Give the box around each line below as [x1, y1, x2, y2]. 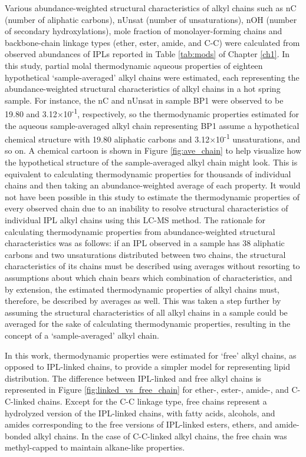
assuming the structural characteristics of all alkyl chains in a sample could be [5, 306, 288, 318]
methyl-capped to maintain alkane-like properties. [5, 441, 185, 453]
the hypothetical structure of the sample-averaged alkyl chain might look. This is [5, 156, 298, 168]
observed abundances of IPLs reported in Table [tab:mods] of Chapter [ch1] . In [5, 48, 290, 60]
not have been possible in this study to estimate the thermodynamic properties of [5, 190, 300, 203]
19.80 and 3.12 [5, 108, 57, 120]
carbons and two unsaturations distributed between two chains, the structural [5, 248, 286, 260]
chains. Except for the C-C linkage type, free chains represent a [37, 395, 267, 407]
